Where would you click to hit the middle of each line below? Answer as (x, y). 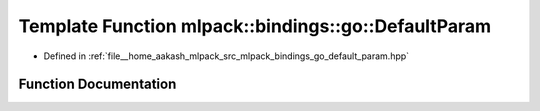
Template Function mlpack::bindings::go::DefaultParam (255, 26)
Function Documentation (97, 84)
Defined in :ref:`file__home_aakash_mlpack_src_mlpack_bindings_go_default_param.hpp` (226, 56)
